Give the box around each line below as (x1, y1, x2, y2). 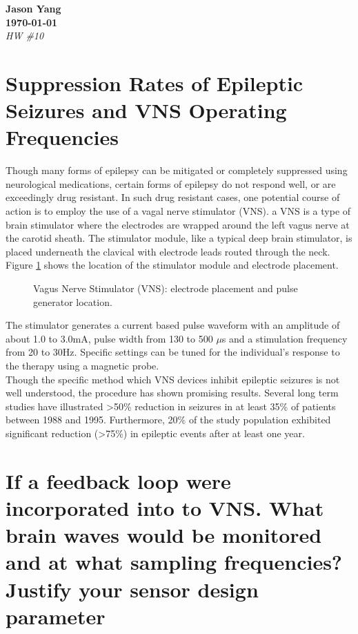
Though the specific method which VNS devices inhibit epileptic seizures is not (6, 372, 340, 386)
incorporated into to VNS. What (6, 493, 324, 521)
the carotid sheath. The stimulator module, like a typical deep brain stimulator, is (6, 231, 352, 245)
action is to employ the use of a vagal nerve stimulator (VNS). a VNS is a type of (6, 204, 351, 218)
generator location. (33, 294, 112, 309)
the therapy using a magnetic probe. (6, 358, 159, 372)
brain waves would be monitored (6, 521, 322, 549)
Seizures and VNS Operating (6, 96, 287, 124)
